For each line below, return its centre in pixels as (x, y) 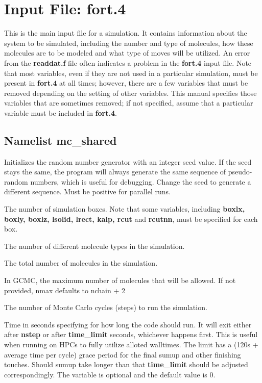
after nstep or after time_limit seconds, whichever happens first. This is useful (131, 334)
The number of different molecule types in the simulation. (94, 246)
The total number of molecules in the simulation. (81, 263)
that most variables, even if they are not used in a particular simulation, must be (131, 73)
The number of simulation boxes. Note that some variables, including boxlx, (125, 209)
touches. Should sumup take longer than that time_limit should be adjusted (126, 364)
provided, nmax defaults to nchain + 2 (65, 290)
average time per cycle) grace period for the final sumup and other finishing (123, 354)
